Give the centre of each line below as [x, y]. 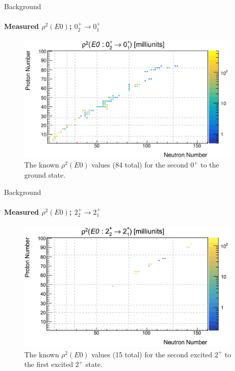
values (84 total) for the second [140, 165]
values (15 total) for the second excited [152, 354]
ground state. [45, 175]
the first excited [49, 364]
